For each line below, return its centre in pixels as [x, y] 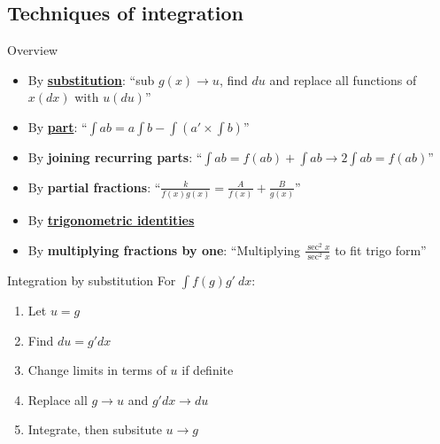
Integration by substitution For [92, 280]
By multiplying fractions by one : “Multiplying [164, 249]
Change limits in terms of [97, 370]
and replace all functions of [343, 79]
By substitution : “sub [91, 79]
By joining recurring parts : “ [115, 156]
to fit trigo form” [381, 249]
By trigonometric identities [111, 220]
